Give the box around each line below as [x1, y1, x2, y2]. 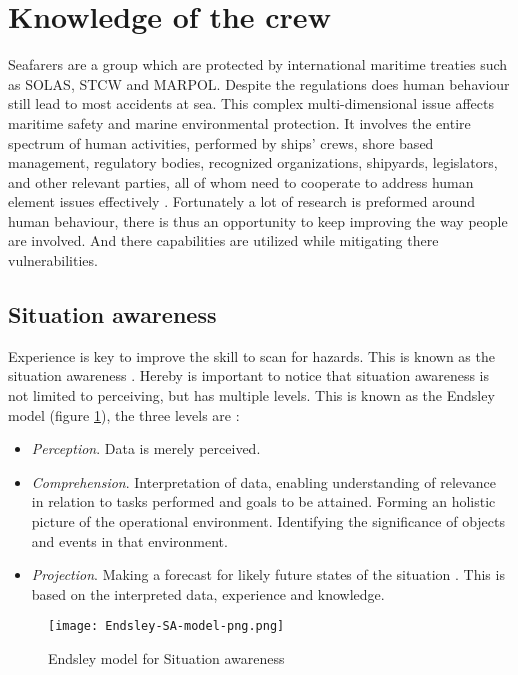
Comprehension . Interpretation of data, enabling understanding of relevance [31, 471, 496, 492]
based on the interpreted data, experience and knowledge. [31, 583, 385, 604]
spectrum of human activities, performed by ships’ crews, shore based [8, 132, 434, 153]
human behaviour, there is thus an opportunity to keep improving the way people [8, 210, 508, 231]
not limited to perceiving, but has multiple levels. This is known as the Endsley [8, 385, 495, 406]
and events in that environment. [31, 530, 228, 551]
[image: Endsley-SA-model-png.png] [48, 619, 285, 634]
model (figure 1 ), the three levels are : [8, 404, 240, 425]
